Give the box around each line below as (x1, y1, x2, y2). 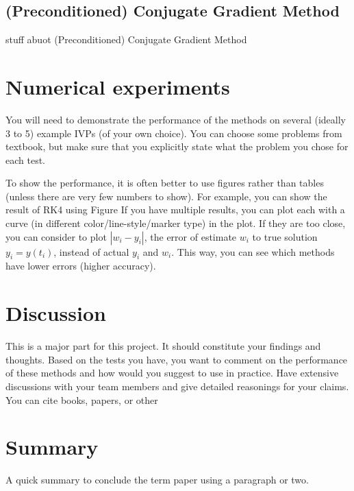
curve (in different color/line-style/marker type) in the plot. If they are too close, (5, 216, 346, 230)
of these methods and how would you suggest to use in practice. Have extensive (5, 366, 339, 380)
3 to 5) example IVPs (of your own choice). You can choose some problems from (5, 125, 342, 140)
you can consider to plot (5, 229, 107, 243)
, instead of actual (53, 244, 129, 259)
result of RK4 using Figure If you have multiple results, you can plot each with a (5, 202, 345, 217)
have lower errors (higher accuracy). (5, 259, 156, 273)
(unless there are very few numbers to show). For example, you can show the (5, 189, 327, 203)
